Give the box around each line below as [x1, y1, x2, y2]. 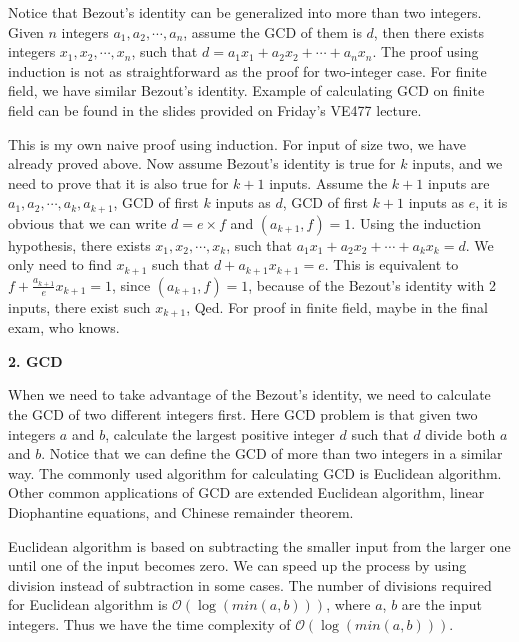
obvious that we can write [8, 212, 167, 233]
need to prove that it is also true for [8, 172, 229, 193]
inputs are [427, 172, 490, 193]
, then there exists [373, 21, 485, 42]
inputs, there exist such [8, 296, 151, 317]
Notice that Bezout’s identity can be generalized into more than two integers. [8, 2, 482, 22]
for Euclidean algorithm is [8, 594, 168, 615]
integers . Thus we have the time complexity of [8, 614, 291, 635]
